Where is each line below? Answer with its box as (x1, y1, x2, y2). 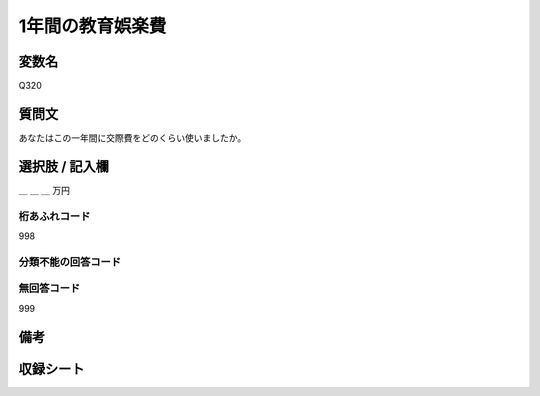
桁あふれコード (18, 209, 91, 223)
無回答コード (18, 281, 81, 295)
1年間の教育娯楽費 (18, 15, 167, 37)
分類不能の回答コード (18, 255, 122, 269)
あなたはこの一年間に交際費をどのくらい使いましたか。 (18, 131, 247, 144)
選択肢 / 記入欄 (18, 158, 110, 175)
